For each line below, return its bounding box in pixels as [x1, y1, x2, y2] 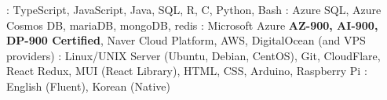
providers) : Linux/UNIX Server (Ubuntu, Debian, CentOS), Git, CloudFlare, [6, 47, 381, 63]
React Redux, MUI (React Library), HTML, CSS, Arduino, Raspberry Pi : [6, 62, 367, 79]
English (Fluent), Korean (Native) [6, 77, 170, 94]
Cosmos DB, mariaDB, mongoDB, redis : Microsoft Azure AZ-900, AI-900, [6, 16, 378, 33]
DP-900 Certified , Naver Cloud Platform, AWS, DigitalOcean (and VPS [6, 32, 366, 48]
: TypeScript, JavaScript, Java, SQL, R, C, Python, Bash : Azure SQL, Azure [6, 2, 382, 17]
